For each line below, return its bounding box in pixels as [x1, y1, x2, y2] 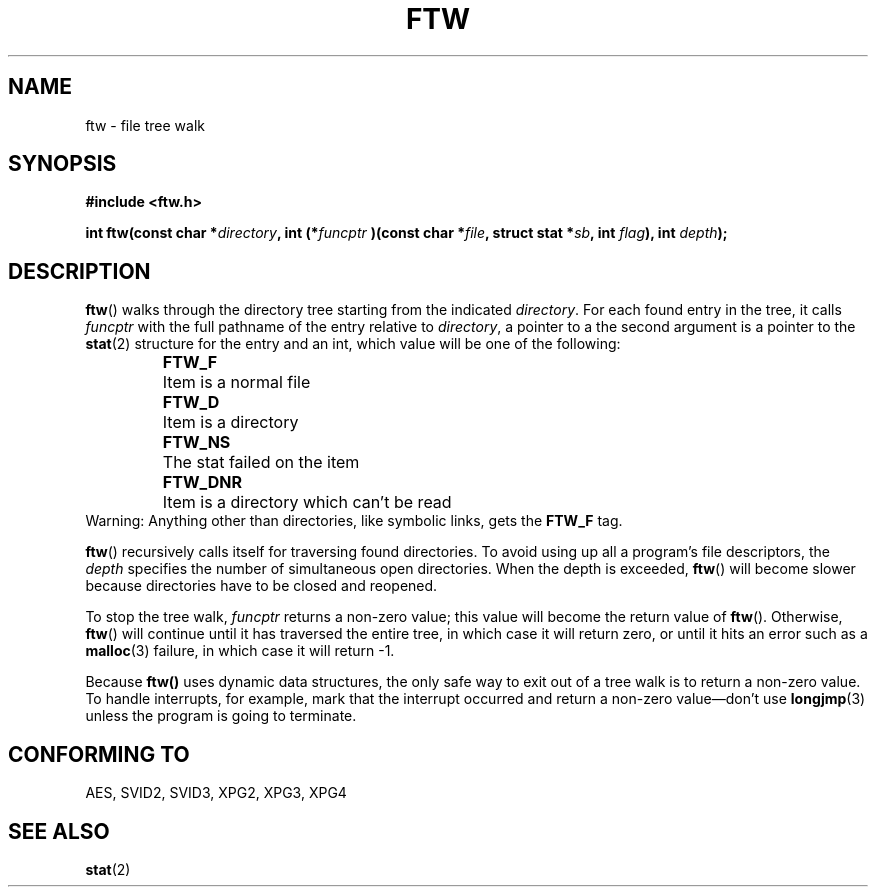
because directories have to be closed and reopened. [85, 577, 438, 595]
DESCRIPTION [8, 258, 151, 284]
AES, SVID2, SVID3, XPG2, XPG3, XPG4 [85, 784, 347, 802]
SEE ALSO [8, 818, 110, 844]
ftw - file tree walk [85, 116, 205, 134]
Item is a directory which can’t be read [162, 492, 452, 513]
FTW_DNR [162, 472, 242, 493]
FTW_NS [162, 432, 231, 453]
